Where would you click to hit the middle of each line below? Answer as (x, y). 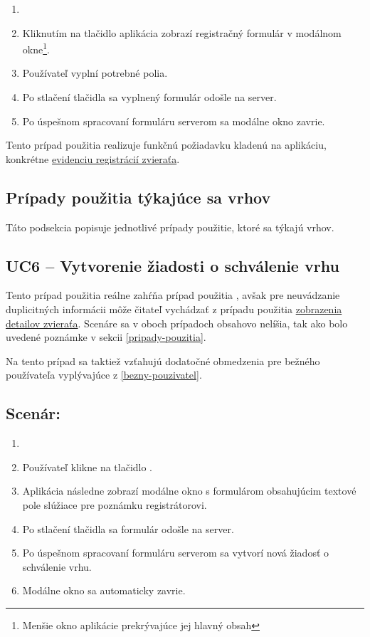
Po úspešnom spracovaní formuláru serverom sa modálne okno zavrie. (174, 121)
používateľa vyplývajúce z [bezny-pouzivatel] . (104, 375)
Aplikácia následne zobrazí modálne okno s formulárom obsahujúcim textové (189, 491)
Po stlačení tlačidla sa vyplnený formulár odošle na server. (149, 97)
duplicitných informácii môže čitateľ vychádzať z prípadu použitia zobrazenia (174, 309)
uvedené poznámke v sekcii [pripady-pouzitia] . (106, 337)
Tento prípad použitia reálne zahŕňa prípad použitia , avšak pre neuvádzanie (173, 295)
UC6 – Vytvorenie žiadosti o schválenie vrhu (173, 265)
